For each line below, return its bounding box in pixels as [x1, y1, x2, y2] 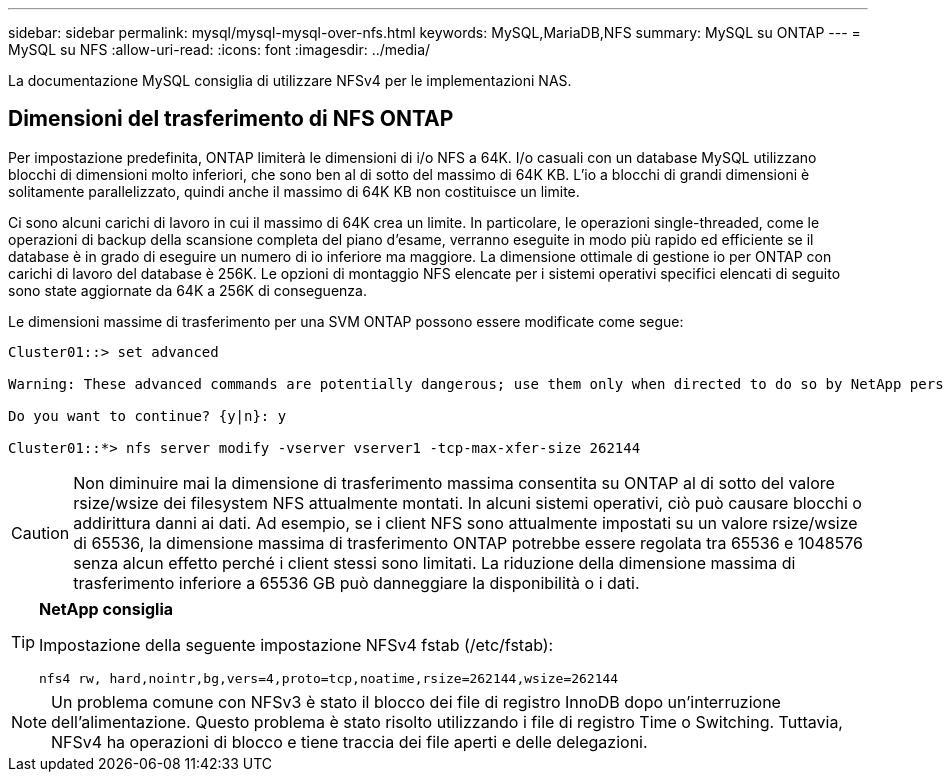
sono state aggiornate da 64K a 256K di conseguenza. [8, 281, 367, 299]
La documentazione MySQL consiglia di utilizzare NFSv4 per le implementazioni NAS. [8, 72, 572, 89]
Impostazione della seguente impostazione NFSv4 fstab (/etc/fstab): [39, 634, 554, 655]
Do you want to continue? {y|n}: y [8, 407, 287, 424]
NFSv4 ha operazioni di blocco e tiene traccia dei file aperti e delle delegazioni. [51, 731, 648, 752]
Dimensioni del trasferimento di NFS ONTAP [8, 106, 454, 132]
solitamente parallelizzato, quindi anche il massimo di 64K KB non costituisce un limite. [8, 182, 580, 200]
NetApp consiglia [39, 598, 174, 619]
